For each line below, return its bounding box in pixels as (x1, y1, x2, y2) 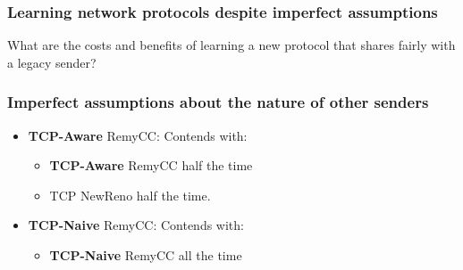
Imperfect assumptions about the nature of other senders (7, 91, 429, 113)
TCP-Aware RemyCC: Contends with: (28, 126, 248, 144)
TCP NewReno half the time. (49, 185, 211, 204)
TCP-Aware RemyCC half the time (49, 156, 253, 175)
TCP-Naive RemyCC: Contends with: (28, 216, 244, 234)
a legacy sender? (7, 53, 97, 71)
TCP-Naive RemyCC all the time (49, 246, 242, 264)
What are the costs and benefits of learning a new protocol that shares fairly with (7, 36, 456, 54)
